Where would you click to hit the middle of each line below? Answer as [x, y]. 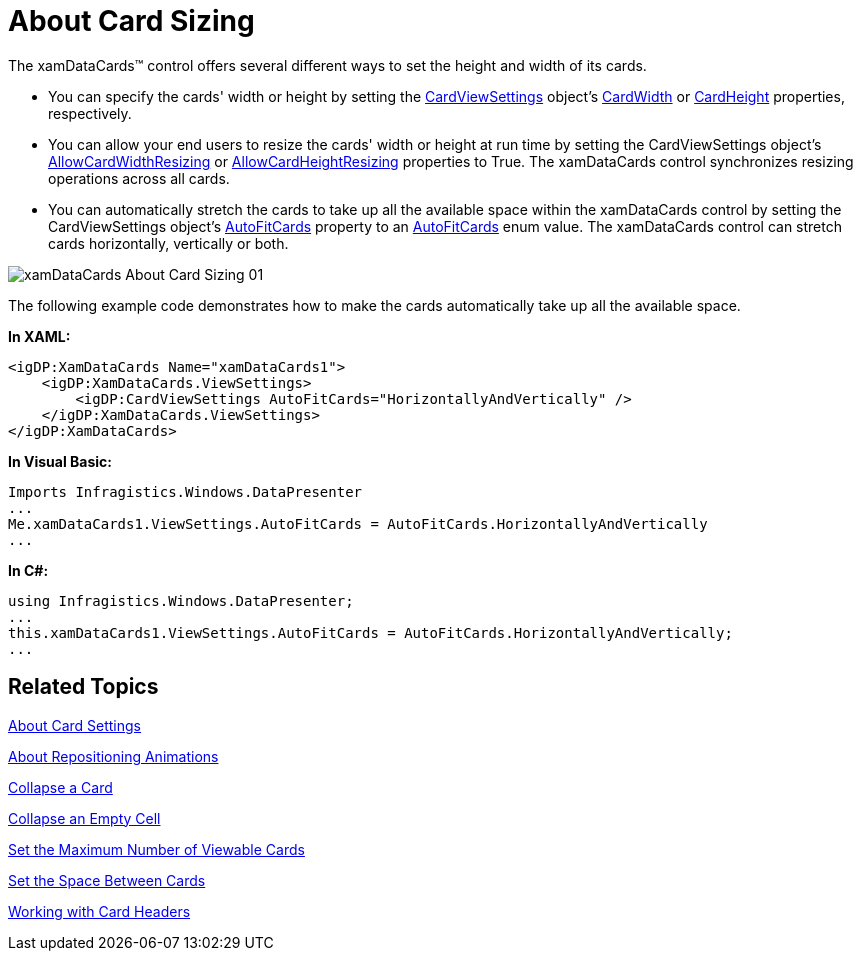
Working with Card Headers [99, 911]
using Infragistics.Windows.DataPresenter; [181, 600]
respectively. [90, 113]
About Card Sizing [131, 21]
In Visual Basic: [60, 461]
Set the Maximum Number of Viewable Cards [156, 849]
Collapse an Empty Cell [84, 818]
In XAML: [39, 336]
